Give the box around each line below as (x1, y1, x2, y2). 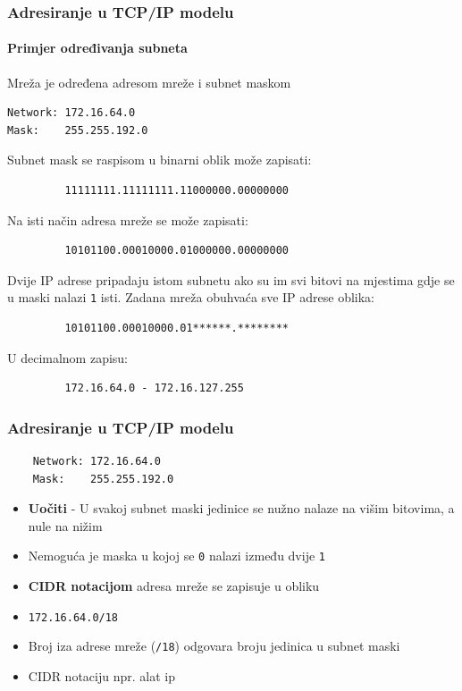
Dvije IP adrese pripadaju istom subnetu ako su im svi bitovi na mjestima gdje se (7, 270, 455, 289)
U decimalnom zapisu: (7, 348, 129, 367)
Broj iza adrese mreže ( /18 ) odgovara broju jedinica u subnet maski (28, 636, 400, 655)
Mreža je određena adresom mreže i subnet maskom (7, 72, 291, 91)
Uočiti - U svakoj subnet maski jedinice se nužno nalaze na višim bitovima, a (28, 499, 455, 518)
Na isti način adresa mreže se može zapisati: (7, 210, 248, 229)
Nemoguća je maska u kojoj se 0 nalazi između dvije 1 (28, 546, 325, 565)
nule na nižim (28, 516, 103, 535)
